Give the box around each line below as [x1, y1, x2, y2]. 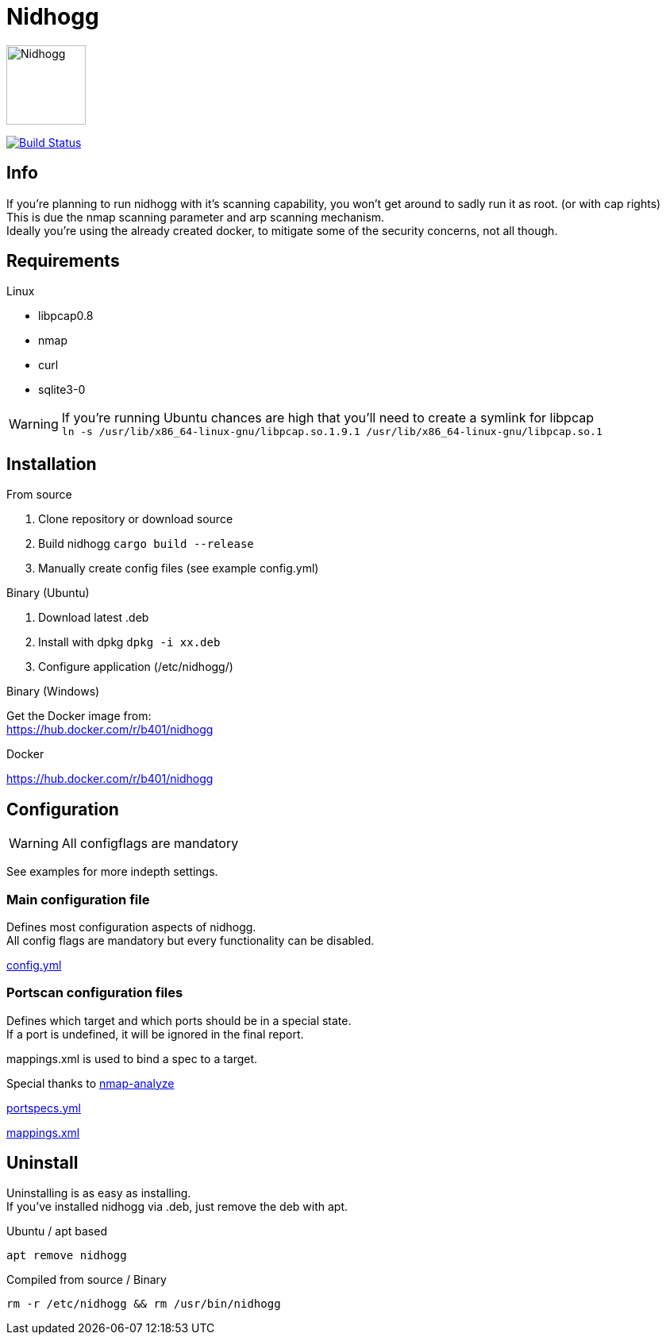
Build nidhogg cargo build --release [38, 537, 254, 551]
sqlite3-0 [38, 383, 86, 397]
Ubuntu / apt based [6, 1224, 107, 1239]
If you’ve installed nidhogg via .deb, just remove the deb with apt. [6, 1200, 348, 1214]
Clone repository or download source [38, 512, 233, 526]
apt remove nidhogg [6, 1249, 127, 1262]
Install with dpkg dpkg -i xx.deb [38, 635, 221, 649]
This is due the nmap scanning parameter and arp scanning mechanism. [6, 210, 385, 224]
